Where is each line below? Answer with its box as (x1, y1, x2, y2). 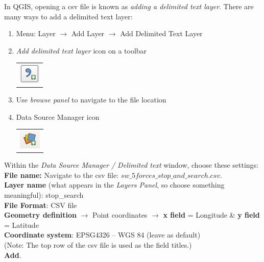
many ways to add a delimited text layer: (4, 11, 133, 21)
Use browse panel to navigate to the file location (16, 94, 166, 105)
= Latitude (4, 219, 39, 230)
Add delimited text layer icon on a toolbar (16, 45, 147, 56)
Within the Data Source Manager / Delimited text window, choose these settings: (4, 160, 258, 170)
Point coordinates (92, 209, 148, 220)
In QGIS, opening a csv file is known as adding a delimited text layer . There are (4, 1, 254, 11)
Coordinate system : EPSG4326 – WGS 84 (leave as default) (4, 229, 201, 240)
